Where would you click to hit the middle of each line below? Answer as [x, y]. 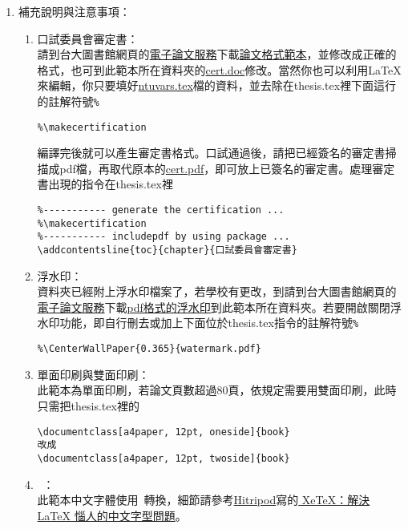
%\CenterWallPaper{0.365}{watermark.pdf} [149, 349]
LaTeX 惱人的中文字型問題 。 [112, 515]
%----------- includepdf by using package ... [164, 237]
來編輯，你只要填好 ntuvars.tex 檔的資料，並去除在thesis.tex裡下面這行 [217, 85]
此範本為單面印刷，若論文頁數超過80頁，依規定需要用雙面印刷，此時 [217, 390]
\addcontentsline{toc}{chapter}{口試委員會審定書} [167, 250]
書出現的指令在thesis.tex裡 [105, 184]
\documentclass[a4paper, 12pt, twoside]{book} [164, 458]
